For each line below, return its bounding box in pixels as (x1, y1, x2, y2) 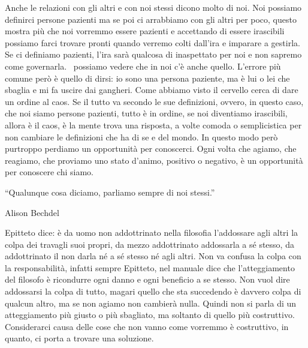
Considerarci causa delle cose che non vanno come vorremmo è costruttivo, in (5, 320, 289, 332)
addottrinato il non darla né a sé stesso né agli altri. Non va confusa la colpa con (5, 250, 301, 262)
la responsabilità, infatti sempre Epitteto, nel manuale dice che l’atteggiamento (5, 261, 295, 274)
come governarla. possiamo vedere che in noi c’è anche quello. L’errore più (5, 59, 281, 72)
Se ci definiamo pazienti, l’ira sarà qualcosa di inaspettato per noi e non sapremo (5, 48, 302, 61)
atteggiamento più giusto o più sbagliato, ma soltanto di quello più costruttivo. (5, 308, 295, 321)
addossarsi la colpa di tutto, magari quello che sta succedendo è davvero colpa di (5, 285, 301, 298)
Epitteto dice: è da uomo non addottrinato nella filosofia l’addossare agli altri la (5, 226, 298, 239)
